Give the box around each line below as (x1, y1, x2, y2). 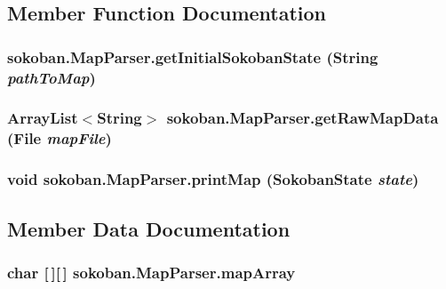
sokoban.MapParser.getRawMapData (166, 107, 439, 129)
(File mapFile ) (7, 127, 112, 149)
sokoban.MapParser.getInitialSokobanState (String (7, 45, 378, 68)
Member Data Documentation (7, 214, 291, 242)
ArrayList (7, 107, 78, 129)
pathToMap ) (7, 66, 96, 88)
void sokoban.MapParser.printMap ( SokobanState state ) (7, 168, 419, 190)
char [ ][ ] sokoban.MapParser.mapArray (7, 261, 296, 283)
